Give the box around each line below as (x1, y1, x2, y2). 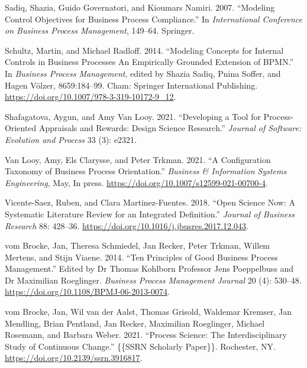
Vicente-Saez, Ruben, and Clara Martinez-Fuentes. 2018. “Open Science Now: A (5, 196, 295, 209)
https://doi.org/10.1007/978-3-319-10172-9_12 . (5, 90, 176, 103)
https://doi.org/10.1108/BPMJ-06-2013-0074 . (5, 285, 170, 298)
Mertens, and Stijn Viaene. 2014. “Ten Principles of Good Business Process (5, 250, 278, 263)
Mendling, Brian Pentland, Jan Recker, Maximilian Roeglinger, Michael (5, 317, 265, 329)
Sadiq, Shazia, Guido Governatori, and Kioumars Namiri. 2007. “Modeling (5, 1, 275, 13)
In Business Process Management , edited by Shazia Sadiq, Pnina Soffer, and (5, 67, 281, 79)
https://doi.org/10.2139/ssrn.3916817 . (5, 351, 143, 364)
